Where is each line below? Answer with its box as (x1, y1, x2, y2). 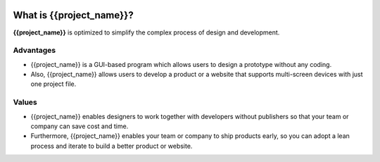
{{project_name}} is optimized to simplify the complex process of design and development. (13, 28, 280, 37)
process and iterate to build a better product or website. (30, 142, 193, 150)
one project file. (30, 80, 77, 88)
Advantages (13, 46, 56, 56)
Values (13, 97, 38, 107)
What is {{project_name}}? (13, 9, 134, 21)
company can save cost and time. (30, 122, 129, 130)
